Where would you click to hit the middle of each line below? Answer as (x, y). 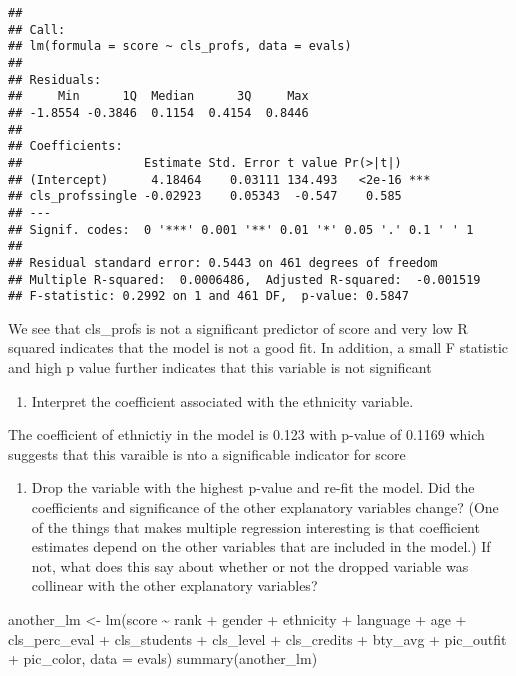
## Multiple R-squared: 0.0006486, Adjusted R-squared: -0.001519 (244, 279)
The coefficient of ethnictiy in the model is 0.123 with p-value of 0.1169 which (246, 434)
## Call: (37, 29)
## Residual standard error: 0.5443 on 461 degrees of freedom (223, 262)
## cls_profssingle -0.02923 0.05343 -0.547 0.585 (205, 196)
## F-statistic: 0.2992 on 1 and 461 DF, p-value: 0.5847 (208, 296)
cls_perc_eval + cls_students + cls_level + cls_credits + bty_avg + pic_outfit (257, 638)
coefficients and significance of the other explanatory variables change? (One (265, 506)
